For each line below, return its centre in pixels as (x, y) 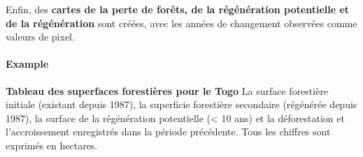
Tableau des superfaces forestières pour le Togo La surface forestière (167, 90)
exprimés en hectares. (52, 145)
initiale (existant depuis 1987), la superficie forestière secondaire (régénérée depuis (181, 104)
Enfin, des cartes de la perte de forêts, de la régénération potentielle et (178, 9)
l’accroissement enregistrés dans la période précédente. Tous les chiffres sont (168, 132)
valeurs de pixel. (40, 37)
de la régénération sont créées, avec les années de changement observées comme (181, 23)
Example (27, 64)
